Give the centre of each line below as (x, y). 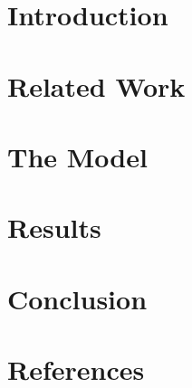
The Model (77, 156)
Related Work (96, 85)
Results (54, 227)
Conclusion (77, 298)
